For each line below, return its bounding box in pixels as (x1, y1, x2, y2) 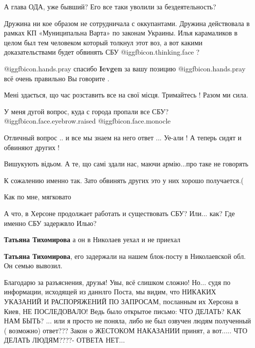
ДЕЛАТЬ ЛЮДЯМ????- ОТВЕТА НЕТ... (4, 335, 125, 345)
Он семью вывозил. (4, 260, 63, 271)
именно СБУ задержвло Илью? (4, 218, 97, 228)
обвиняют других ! (4, 142, 60, 152)
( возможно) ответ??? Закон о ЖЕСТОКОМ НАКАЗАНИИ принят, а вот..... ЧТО (4, 325, 248, 335)
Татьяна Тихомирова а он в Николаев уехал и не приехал (4, 234, 181, 245)
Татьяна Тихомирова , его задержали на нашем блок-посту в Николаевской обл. (4, 251, 246, 261)
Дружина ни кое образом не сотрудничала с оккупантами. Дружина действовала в (4, 18, 250, 28)
